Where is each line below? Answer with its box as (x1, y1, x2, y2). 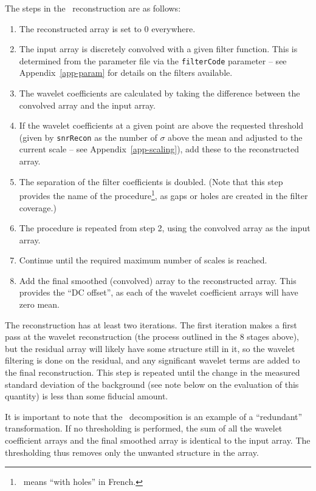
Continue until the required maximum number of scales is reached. (19, 254, 267, 266)
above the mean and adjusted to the (168, 130, 303, 143)
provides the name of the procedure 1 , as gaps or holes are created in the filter (19, 188, 308, 201)
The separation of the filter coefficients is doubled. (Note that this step (19, 175, 283, 188)
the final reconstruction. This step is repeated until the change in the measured (5, 366, 300, 379)
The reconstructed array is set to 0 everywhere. (19, 22, 196, 35)
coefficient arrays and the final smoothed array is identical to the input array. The (5, 434, 311, 446)
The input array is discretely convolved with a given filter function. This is (19, 42, 298, 55)
